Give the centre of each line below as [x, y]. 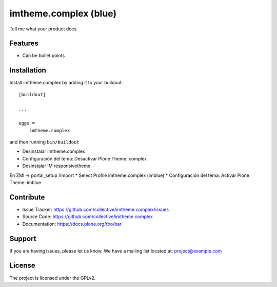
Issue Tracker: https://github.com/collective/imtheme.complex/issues [96, 209]
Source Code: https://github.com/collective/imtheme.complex [88, 217]
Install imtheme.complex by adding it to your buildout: [66, 83]
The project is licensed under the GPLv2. [53, 278]
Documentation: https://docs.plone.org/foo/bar [72, 224]
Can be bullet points [44, 56]
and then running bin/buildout [44, 142]
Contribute [27, 197]
